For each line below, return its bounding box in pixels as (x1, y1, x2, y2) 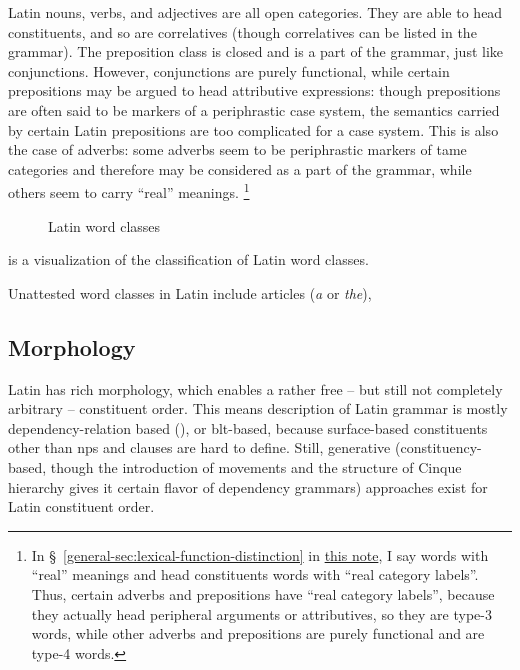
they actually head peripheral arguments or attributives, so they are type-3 (31, 603, 492, 624)
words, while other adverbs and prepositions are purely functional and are (31, 623, 485, 644)
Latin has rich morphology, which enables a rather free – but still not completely (8, 378, 503, 399)
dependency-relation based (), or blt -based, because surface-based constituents (8, 417, 488, 438)
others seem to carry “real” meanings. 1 (8, 179, 250, 202)
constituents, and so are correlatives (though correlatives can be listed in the (8, 21, 477, 42)
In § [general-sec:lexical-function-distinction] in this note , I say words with (31, 544, 489, 565)
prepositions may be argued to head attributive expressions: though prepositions (8, 80, 501, 101)
